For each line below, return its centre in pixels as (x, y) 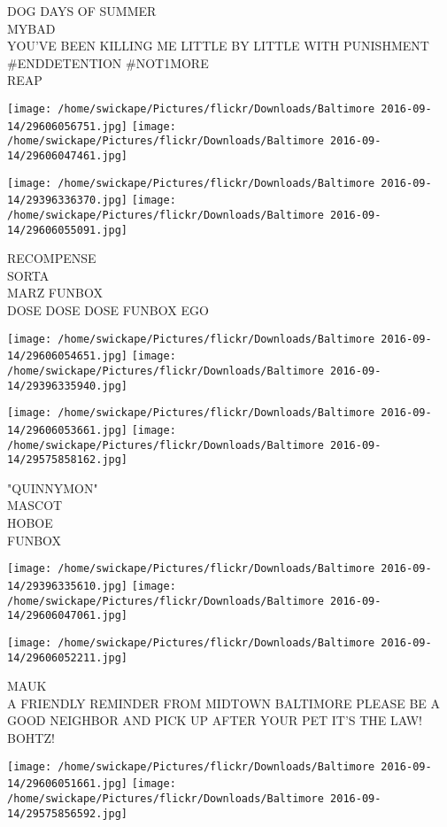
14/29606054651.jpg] (68, 356)
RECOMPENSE (52, 258)
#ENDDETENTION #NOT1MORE (108, 62)
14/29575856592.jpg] (68, 813)
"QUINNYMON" (53, 487)
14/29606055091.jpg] (68, 230)
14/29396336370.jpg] (68, 201)
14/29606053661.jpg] (68, 430)
